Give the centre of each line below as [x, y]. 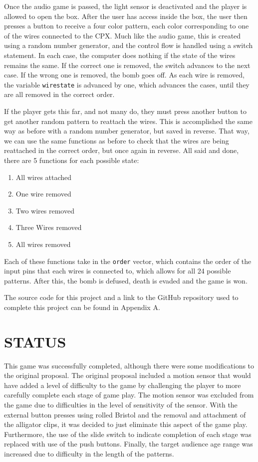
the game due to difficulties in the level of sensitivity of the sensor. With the [121, 405]
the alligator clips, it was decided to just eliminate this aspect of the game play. [126, 424]
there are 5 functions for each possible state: [72, 160]
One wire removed [43, 194]
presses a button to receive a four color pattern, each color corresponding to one [127, 26]
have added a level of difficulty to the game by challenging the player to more [123, 385]
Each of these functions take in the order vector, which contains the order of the [128, 261]
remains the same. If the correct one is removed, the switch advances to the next [127, 65]
